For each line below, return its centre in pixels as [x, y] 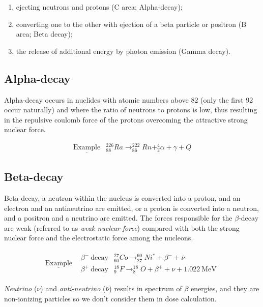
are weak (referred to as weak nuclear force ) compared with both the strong [122, 227]
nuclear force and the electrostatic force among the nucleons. [99, 238]
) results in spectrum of [145, 288]
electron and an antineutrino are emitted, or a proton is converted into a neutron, [131, 208]
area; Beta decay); [44, 34]
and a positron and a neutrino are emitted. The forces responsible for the [118, 218]
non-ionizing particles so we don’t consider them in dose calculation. [110, 298]
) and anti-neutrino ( [73, 288]
